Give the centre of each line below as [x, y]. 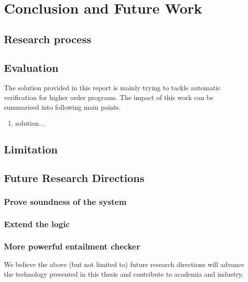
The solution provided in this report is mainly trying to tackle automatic [112, 88]
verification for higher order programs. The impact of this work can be [109, 97]
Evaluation [31, 67]
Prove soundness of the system [65, 202]
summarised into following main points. [63, 107]
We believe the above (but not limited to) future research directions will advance [124, 264]
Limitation [31, 149]
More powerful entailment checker [72, 246]
